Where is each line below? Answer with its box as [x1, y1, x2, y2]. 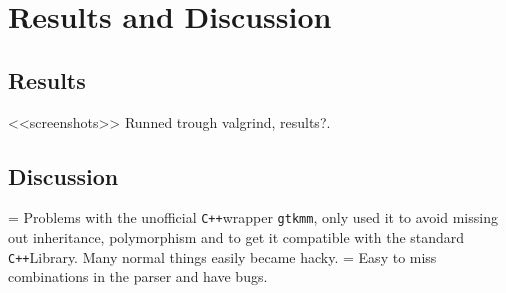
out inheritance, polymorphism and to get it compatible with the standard [8, 227, 465, 248]
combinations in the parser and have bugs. [8, 266, 268, 287]
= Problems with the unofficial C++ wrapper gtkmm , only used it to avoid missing [8, 207, 498, 228]
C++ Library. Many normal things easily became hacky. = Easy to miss [8, 246, 437, 267]
